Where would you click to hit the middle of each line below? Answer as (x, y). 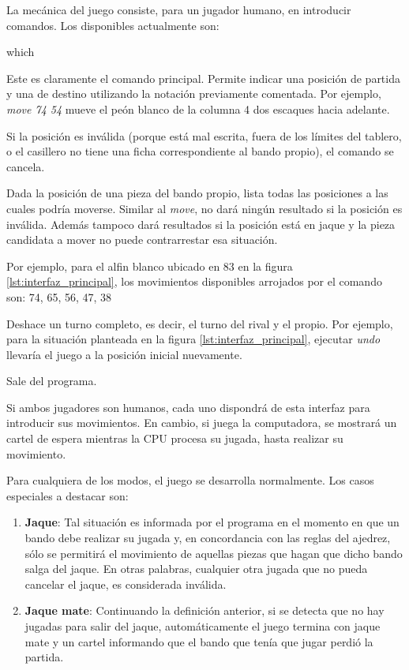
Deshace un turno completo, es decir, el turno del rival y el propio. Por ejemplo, (200, 323)
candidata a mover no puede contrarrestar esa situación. (142, 240)
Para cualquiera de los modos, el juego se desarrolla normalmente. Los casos (190, 480)
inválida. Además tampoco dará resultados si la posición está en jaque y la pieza (201, 224)
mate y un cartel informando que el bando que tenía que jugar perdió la (199, 641)
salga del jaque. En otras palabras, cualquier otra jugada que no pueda (196, 569)
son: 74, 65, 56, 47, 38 (59, 296)
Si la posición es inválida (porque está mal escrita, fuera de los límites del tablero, (204, 135)
